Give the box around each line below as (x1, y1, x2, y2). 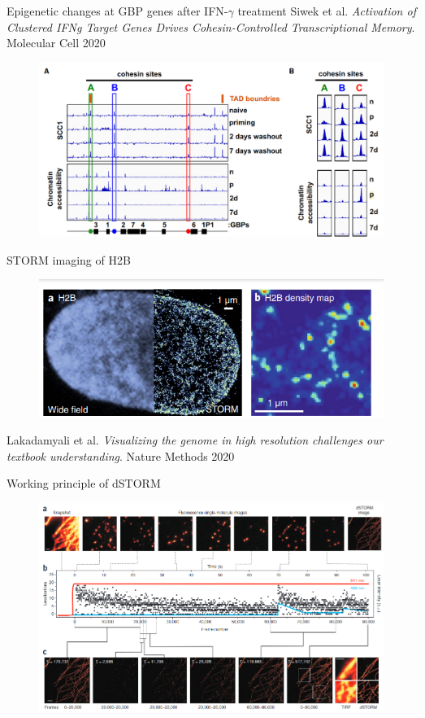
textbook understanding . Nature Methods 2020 (7, 447, 235, 464)
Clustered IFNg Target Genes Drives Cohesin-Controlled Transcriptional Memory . (7, 18, 415, 35)
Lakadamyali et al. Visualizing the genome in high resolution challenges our (7, 431, 384, 449)
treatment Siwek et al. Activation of (237, 2, 416, 19)
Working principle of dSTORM (7, 475, 161, 492)
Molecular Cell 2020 (7, 34, 106, 51)
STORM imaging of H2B (7, 251, 131, 268)
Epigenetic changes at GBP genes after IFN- (7, 2, 228, 19)
